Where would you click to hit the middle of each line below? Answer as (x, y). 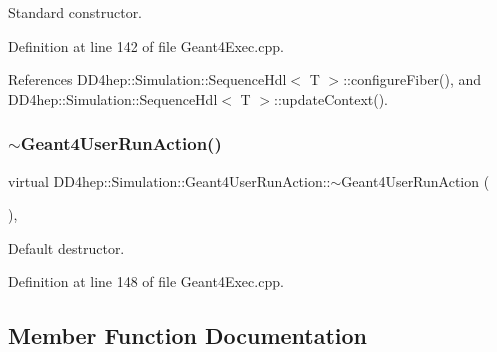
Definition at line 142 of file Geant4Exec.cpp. (146, 45)
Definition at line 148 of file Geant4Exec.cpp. (146, 281)
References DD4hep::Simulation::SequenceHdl (147, 79)
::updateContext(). (331, 98)
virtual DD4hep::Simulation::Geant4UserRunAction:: (169, 180)
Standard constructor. (75, 12)
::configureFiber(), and (412, 79)
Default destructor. (66, 247)
